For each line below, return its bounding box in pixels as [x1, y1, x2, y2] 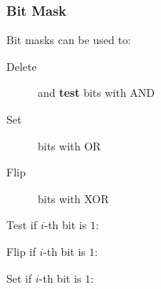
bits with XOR [38, 190, 109, 206]
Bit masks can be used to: [6, 31, 131, 48]
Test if [6, 217, 37, 233]
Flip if [6, 243, 36, 259]
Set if [6, 269, 32, 286]
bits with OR [38, 137, 101, 154]
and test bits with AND [38, 84, 156, 101]
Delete [6, 57, 37, 74]
